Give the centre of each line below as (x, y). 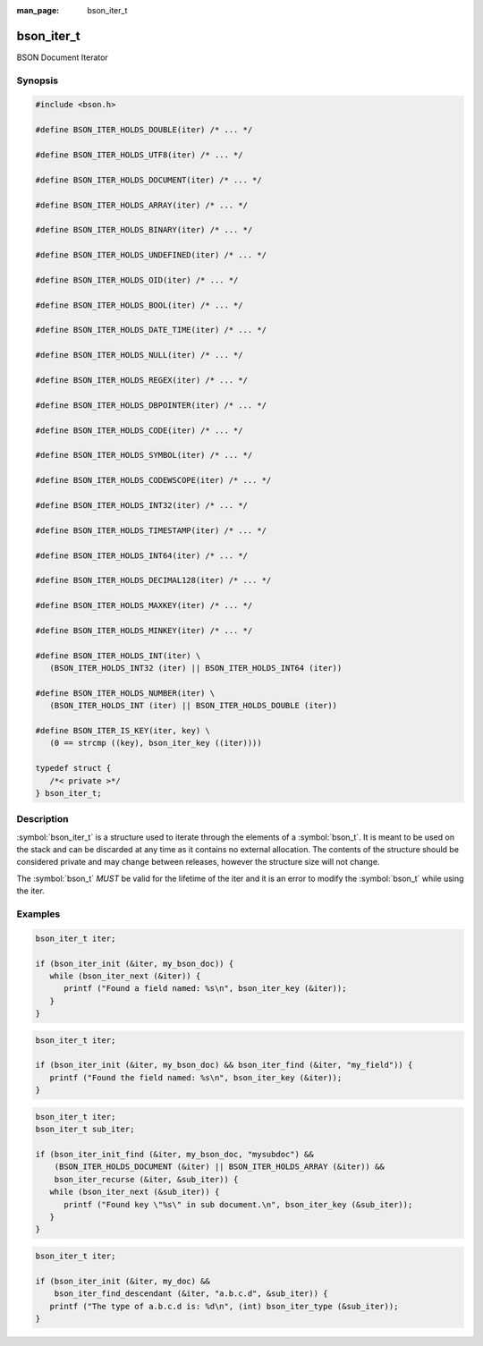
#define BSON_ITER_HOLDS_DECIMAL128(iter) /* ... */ (153, 580)
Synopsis (37, 80)
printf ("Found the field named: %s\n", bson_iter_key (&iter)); (196, 1077)
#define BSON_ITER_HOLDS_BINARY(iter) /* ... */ (144, 230)
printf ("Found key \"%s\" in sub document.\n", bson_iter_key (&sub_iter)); (238, 1204)
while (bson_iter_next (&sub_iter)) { (135, 1192)
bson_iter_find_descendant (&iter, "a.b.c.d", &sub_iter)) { (191, 1294)
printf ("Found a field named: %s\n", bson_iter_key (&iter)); (205, 989)
